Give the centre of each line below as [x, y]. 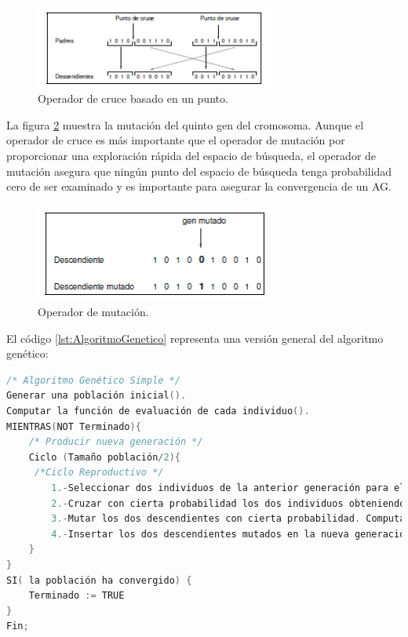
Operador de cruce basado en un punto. [133, 98]
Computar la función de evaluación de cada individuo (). [158, 411]
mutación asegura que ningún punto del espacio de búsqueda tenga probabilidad [199, 171]
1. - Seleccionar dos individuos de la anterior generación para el [228, 488]
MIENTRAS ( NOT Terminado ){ [74, 426]
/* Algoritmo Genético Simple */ [93, 380]
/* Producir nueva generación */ [116, 442]
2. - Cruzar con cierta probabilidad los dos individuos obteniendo [228, 503]
